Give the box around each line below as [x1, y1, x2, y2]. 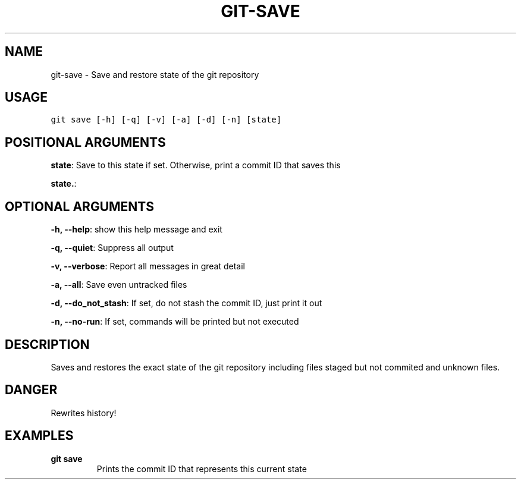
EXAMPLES [5, 428, 74, 444]
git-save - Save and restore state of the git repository [51, 69, 259, 80]
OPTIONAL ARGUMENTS [5, 199, 154, 214]
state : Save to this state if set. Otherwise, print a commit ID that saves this [51, 160, 341, 171]
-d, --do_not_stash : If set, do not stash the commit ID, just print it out [51, 298, 322, 309]
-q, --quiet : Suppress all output [51, 243, 174, 253]
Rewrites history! [51, 407, 117, 418]
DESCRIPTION [5, 337, 90, 352]
